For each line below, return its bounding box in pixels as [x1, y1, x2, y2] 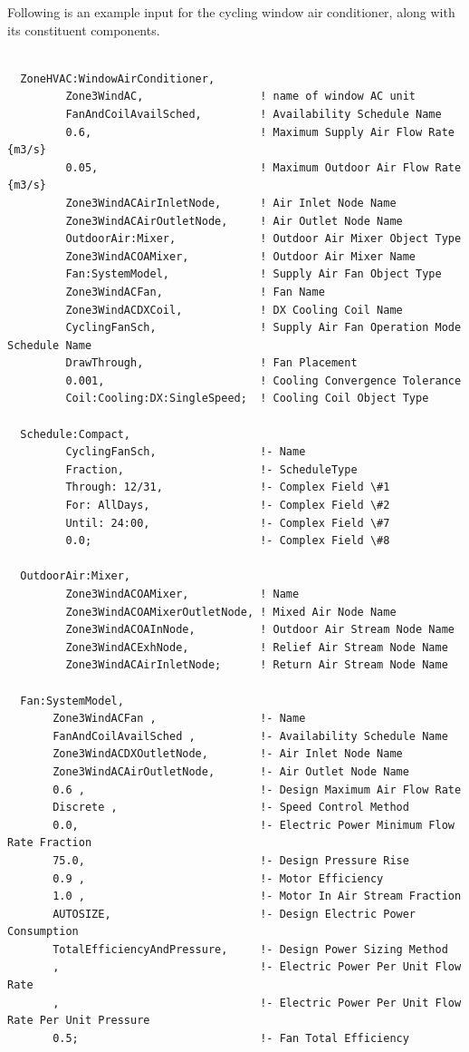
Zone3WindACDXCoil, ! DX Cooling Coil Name [65, 303, 403, 317]
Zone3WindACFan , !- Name [53, 712, 306, 726]
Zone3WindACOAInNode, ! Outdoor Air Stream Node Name [65, 623, 455, 637]
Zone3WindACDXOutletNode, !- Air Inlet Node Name [53, 747, 403, 761]
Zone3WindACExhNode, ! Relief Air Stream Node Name [65, 640, 448, 654]
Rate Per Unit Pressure [7, 1014, 150, 1028]
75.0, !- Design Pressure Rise [53, 853, 409, 867]
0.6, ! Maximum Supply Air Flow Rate [65, 125, 455, 139]
